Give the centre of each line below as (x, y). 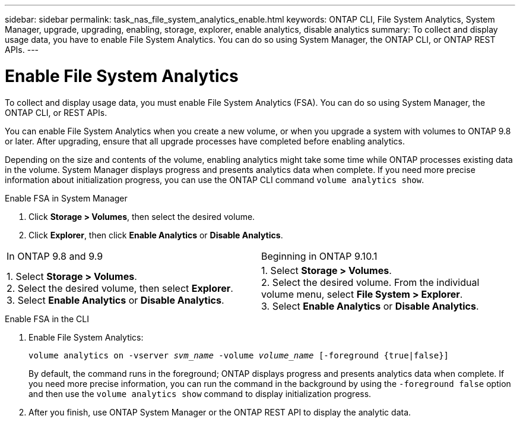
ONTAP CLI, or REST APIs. (56, 112)
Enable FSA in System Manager (66, 198)
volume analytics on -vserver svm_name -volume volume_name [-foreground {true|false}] (239, 355)
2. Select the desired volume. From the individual (370, 282)
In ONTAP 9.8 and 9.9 (55, 256)
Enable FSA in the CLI (47, 319)
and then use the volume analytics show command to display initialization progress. (200, 393)
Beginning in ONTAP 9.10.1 (319, 256)
